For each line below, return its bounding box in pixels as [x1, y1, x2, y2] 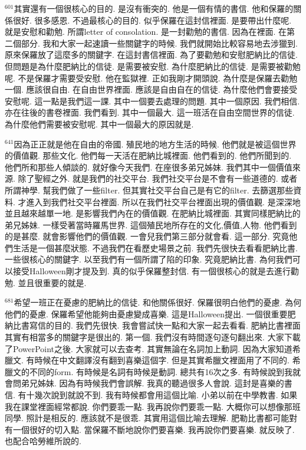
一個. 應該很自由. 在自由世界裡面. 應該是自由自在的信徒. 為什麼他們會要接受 [5, 83, 298, 96]
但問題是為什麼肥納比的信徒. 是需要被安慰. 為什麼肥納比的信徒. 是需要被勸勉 [5, 60, 301, 72]
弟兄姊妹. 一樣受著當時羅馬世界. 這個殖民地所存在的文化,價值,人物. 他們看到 [5, 218, 297, 231]
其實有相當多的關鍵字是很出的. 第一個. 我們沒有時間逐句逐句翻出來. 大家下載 [5, 331, 301, 343]
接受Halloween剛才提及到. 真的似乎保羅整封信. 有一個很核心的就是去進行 [12, 265, 291, 277]
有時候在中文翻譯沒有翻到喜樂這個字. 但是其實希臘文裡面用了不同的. [26, 354, 289, 366]
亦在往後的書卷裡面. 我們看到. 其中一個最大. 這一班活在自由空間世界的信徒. [5, 106, 295, 119]
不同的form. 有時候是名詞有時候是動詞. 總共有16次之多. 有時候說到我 [29, 365, 293, 377]
